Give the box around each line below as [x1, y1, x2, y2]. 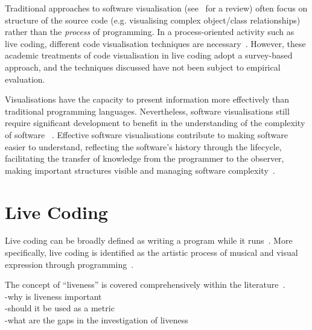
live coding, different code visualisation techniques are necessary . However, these [5, 37, 306, 49]
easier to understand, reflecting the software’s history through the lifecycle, [5, 140, 282, 153]
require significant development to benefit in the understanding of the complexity [5, 116, 305, 129]
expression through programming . [5, 258, 134, 270]
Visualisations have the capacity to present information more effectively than [5, 93, 289, 106]
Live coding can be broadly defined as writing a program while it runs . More [5, 234, 293, 247]
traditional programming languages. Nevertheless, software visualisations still [5, 104, 290, 117]
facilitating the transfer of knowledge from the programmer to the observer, [5, 152, 284, 165]
